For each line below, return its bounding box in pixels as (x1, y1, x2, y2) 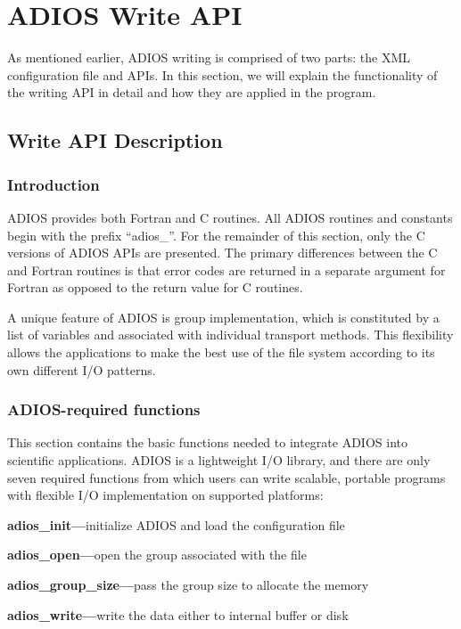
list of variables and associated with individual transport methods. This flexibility (7, 325, 454, 344)
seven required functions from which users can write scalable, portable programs (7, 468, 446, 486)
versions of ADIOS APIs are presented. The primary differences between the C (7, 243, 438, 262)
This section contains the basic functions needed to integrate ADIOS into (7, 433, 407, 452)
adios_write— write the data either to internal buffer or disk (7, 605, 349, 624)
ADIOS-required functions (7, 398, 201, 421)
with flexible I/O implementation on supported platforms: (7, 486, 324, 504)
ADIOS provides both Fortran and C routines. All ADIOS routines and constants (7, 208, 453, 226)
